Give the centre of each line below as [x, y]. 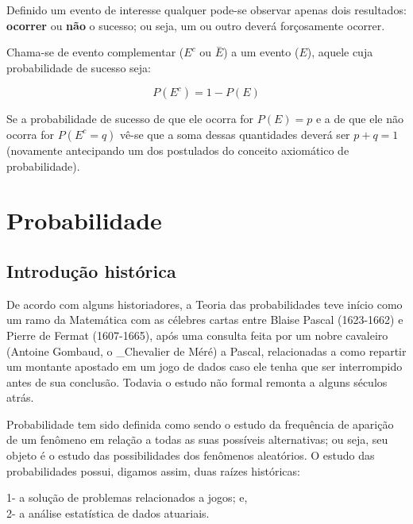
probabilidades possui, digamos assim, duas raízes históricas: [153, 470]
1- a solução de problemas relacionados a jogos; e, [127, 497]
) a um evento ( [261, 52]
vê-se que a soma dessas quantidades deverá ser [235, 134]
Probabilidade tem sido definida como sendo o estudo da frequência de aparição [200, 424]
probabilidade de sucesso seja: [79, 67]
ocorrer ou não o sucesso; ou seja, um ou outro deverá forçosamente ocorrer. [196, 25]
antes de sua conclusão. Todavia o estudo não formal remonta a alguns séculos [197, 381]
